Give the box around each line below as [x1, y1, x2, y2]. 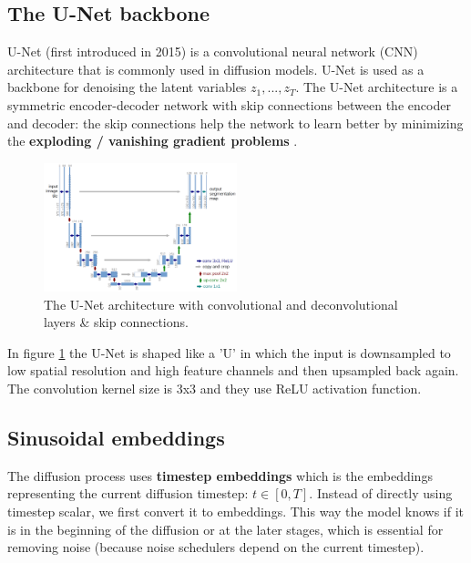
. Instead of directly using [309, 484, 453, 503]
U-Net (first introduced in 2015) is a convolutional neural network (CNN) [7, 42, 418, 61]
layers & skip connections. [44, 312, 189, 332]
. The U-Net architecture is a [295, 77, 458, 97]
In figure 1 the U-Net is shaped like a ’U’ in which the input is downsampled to [7, 343, 451, 362]
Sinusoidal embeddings [7, 423, 225, 451]
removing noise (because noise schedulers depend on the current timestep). [7, 537, 425, 557]
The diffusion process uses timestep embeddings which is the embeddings [7, 466, 433, 485]
